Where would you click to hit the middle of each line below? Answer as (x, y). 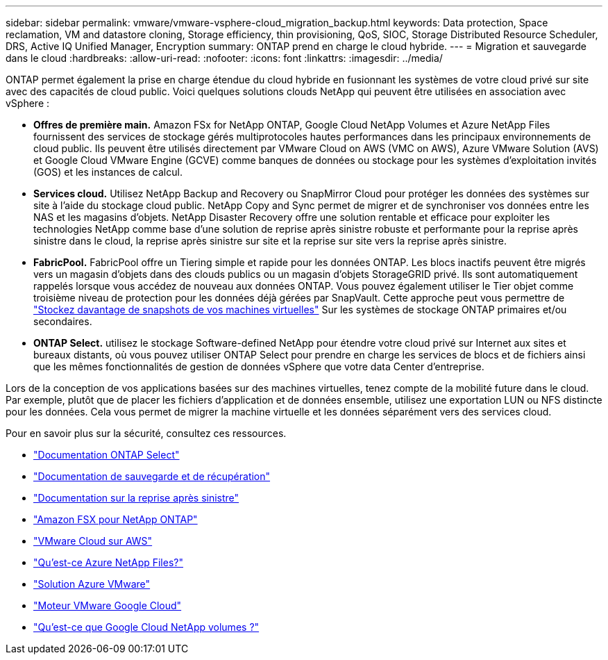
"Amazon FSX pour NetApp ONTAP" (116, 519)
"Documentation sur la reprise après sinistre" (136, 498)
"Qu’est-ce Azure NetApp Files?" (108, 562)
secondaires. (63, 321)
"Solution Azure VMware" (92, 584)
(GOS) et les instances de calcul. (108, 172)
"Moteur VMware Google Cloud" (108, 605)
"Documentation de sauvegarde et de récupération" (152, 476)
